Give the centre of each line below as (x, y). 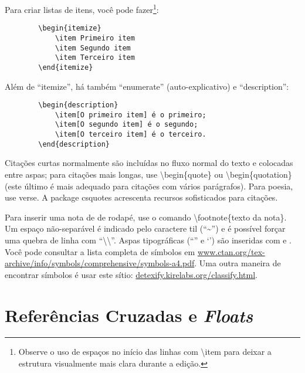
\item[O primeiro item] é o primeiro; (131, 115)
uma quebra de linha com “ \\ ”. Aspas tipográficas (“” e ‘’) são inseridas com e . (148, 240)
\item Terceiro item (95, 58)
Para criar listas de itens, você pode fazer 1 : (82, 9)
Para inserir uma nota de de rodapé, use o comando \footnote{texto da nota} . (146, 217)
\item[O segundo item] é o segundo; (126, 125)
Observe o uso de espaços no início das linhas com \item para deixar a (145, 352)
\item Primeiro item (95, 38)
